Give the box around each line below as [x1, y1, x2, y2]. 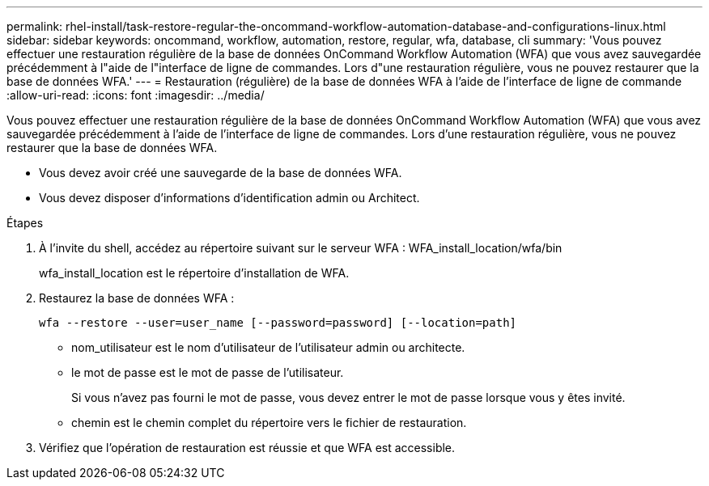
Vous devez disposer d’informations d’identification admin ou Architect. [39, 191, 420, 205]
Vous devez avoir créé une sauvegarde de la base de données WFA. [39, 166, 402, 180]
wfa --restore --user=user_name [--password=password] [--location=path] [39, 316, 517, 329]
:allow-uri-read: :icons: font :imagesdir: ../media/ [6, 88, 265, 102]
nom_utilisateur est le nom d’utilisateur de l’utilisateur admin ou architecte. [71, 340, 465, 354]
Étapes [6, 216, 44, 230]
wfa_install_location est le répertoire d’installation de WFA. [39, 266, 350, 280]
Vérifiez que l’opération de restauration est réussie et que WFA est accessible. [39, 441, 456, 454]
